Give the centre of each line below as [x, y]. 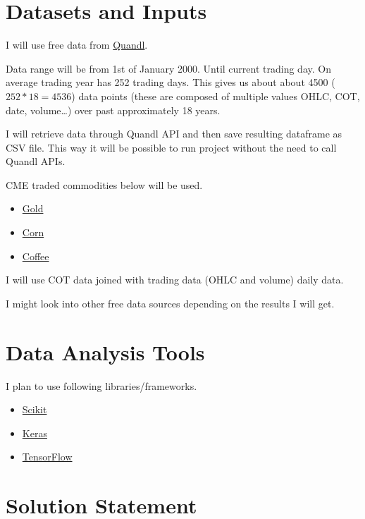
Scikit [35, 409]
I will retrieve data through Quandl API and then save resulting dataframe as [174, 134]
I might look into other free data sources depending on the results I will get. [170, 303]
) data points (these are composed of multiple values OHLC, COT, [216, 96]
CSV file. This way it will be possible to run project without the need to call [171, 147]
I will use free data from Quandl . [77, 45]
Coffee [36, 256]
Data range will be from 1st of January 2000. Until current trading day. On [168, 68]
